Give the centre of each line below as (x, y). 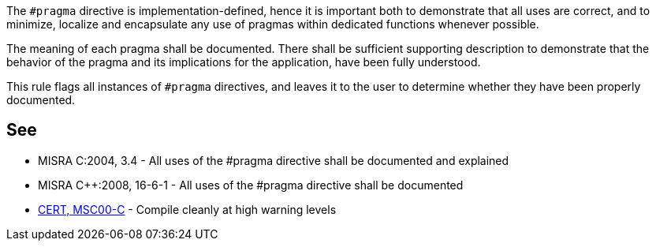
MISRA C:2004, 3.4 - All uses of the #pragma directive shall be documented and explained (274, 160)
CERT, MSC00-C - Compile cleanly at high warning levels (187, 209)
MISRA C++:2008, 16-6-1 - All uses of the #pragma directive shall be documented (251, 185)
